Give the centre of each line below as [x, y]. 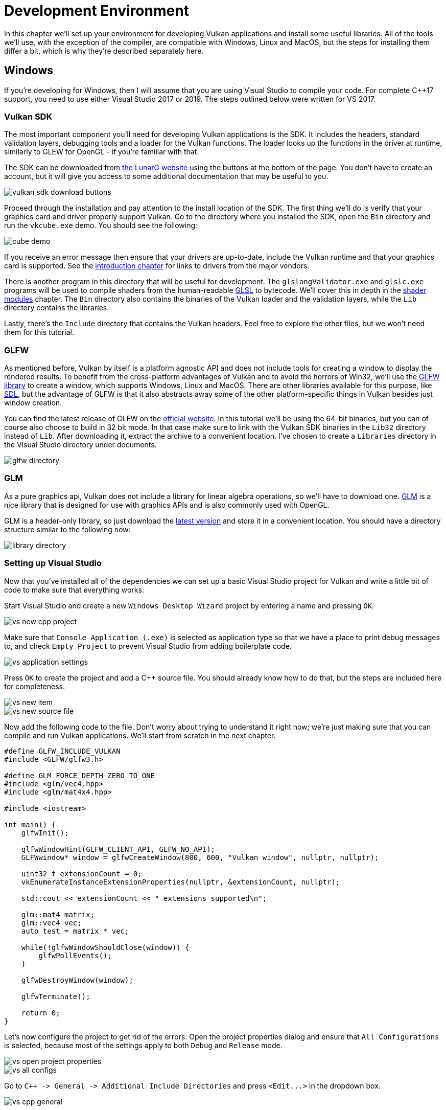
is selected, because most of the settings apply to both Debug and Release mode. [143, 1045]
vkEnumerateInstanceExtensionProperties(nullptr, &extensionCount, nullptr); [181, 882]
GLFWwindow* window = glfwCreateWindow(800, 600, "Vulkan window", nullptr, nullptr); [200, 857]
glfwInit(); [45, 833]
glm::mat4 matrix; [58, 914]
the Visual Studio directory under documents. [80, 445]
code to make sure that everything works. [74, 590]
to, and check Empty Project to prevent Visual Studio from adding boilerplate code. [148, 646]
